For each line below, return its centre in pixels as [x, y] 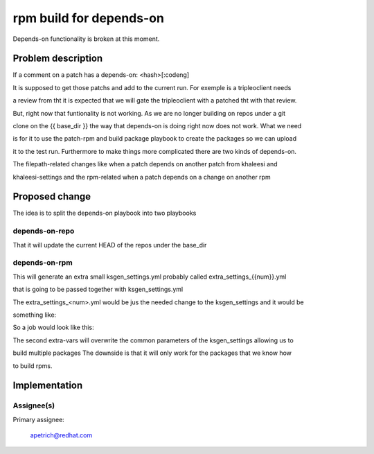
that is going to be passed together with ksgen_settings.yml [98, 289]
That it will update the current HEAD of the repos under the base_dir [110, 245]
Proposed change [52, 197]
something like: [35, 315]
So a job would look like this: [53, 328]
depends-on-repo [44, 231]
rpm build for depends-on [88, 18]
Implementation [48, 386]
